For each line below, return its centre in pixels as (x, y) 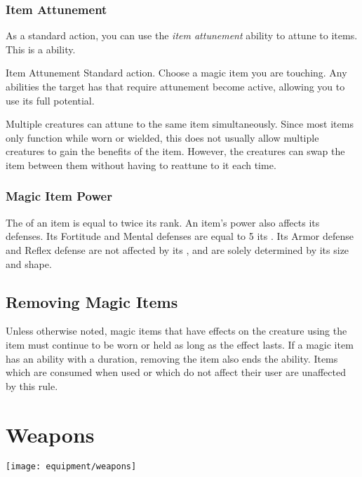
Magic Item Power (59, 196)
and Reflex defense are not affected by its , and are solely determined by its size (177, 249)
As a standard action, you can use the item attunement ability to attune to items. (182, 35)
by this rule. (32, 385)
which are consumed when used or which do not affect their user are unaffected (176, 372)
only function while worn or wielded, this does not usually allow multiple (162, 137)
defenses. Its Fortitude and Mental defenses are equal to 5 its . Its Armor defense (180, 236)
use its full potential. (50, 100)
